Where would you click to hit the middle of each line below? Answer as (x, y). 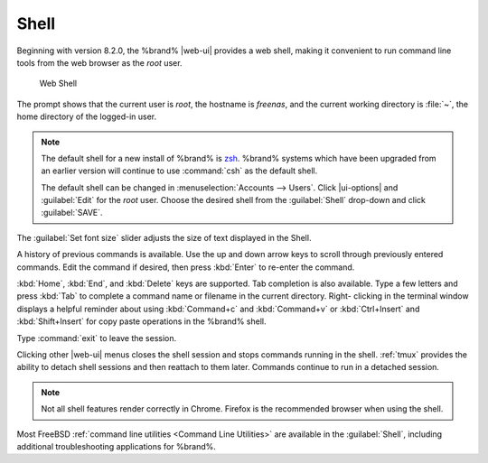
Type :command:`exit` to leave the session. (97, 338)
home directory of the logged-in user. (87, 116)
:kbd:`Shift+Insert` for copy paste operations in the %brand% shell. (141, 321)
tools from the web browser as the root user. (99, 62)
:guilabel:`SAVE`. (72, 213)
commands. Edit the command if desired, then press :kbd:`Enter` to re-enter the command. (186, 267)
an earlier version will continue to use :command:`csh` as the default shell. (179, 171)
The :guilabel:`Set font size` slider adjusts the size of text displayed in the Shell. (164, 237)
